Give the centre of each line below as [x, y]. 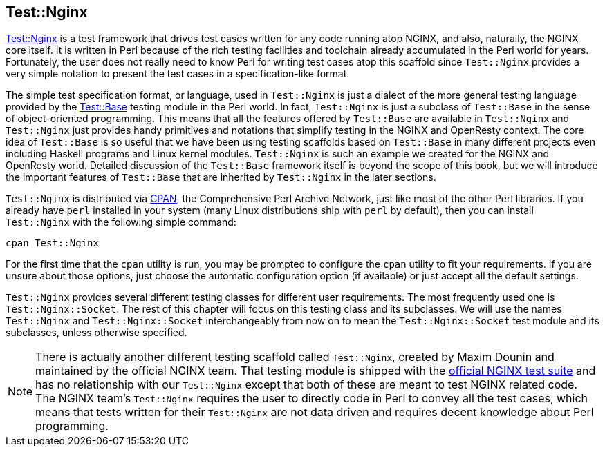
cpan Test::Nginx [52, 243]
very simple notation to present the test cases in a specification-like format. [178, 74]
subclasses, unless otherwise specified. [96, 333]
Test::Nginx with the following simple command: [121, 222]
